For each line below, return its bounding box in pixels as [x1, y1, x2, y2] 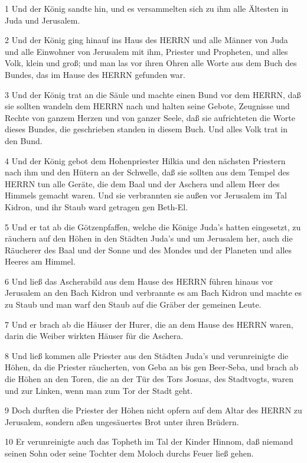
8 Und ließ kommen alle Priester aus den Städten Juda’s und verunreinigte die [5, 349, 289, 361]
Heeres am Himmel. [5, 255, 76, 268]
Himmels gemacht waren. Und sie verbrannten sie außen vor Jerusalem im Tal [5, 189, 287, 201]
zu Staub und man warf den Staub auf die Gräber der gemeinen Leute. [5, 298, 262, 311]
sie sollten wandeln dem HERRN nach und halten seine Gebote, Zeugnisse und [5, 100, 290, 112]
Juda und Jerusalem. [5, 14, 80, 26]
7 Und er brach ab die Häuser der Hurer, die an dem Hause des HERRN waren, [5, 318, 293, 330]
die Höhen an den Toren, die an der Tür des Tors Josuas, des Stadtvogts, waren [5, 373, 293, 385]
